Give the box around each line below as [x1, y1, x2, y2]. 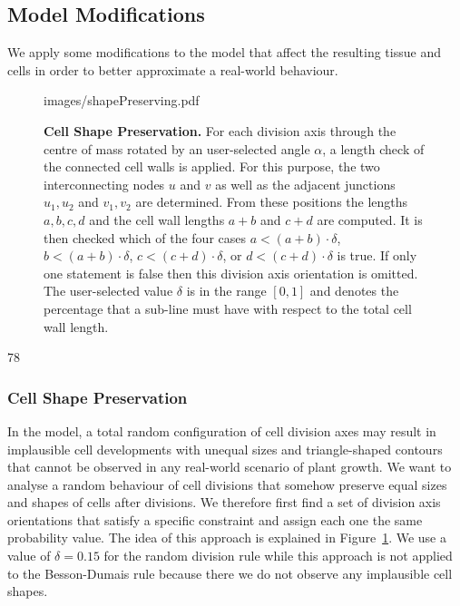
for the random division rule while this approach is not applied [103, 546, 453, 565]
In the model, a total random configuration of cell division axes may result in [7, 421, 436, 440]
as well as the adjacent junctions [215, 174, 396, 193]
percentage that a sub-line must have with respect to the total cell [44, 298, 412, 318]
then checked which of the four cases [44, 228, 246, 247]
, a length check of [322, 139, 425, 158]
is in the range [186, 281, 267, 300]
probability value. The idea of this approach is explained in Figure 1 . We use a [7, 528, 446, 547]
